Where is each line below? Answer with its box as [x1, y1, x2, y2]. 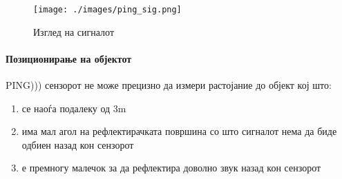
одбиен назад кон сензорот [21, 137, 134, 151]
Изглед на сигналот [33, 24, 115, 39]
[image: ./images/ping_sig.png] [33, 5, 182, 14]
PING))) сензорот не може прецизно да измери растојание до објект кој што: [6, 78, 332, 92]
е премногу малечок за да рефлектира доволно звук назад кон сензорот [21, 160, 321, 175]
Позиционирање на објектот [6, 51, 132, 65]
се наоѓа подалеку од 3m [21, 101, 126, 115]
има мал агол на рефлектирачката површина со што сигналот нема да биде [21, 124, 337, 138]
